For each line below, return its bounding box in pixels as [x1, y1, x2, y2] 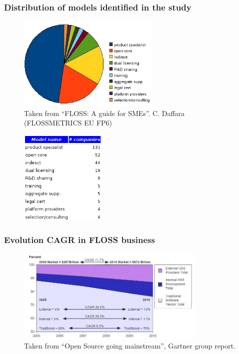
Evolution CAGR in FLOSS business [4, 233, 155, 245]
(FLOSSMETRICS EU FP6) [24, 117, 112, 128]
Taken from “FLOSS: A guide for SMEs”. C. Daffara [24, 107, 185, 118]
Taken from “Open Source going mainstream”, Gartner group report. [24, 340, 235, 350]
